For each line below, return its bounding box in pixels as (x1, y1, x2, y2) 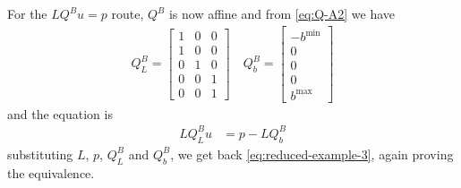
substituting (7, 144, 73, 163)
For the (7, 4, 47, 22)
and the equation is (7, 104, 113, 123)
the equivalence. (7, 163, 95, 182)
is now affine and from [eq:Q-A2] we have (168, 4, 396, 22)
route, (111, 4, 144, 22)
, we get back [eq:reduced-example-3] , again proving (170, 144, 454, 163)
